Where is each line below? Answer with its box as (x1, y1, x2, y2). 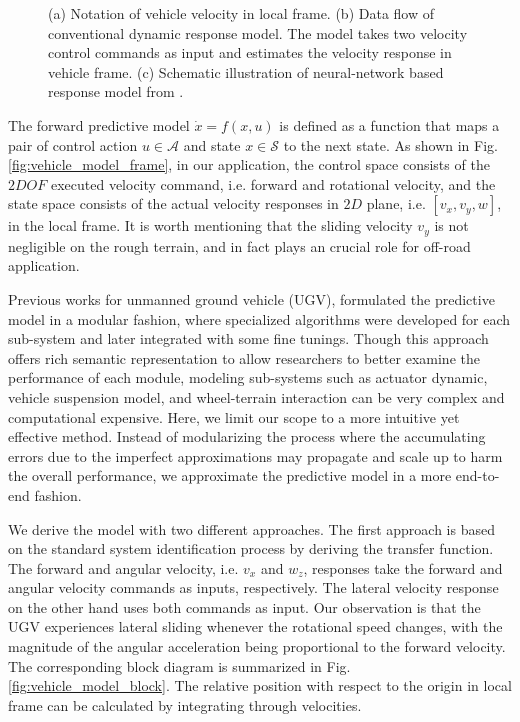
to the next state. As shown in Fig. (283, 134, 498, 155)
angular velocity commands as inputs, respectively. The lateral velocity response (8, 577, 499, 598)
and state (183, 134, 241, 155)
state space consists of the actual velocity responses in (8, 193, 339, 214)
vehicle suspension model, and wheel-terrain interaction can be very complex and (8, 386, 505, 407)
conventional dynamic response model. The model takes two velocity (48, 22, 468, 43)
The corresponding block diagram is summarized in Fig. (8, 655, 351, 676)
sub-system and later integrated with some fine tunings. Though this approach (8, 328, 489, 349)
